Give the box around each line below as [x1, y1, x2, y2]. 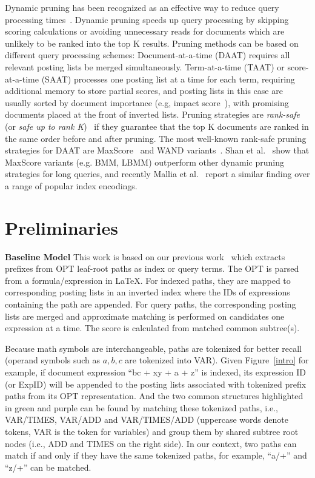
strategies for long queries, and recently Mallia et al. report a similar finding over [5, 167, 310, 180]
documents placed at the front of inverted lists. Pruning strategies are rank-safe [5, 108, 300, 121]
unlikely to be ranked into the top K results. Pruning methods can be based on [5, 36, 299, 49]
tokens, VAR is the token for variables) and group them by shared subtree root [5, 425, 299, 437]
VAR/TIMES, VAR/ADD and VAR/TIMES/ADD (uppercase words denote [5, 413, 288, 426]
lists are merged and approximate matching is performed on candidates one [5, 309, 285, 322]
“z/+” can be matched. [5, 460, 91, 473]
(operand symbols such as [5, 354, 101, 366]
